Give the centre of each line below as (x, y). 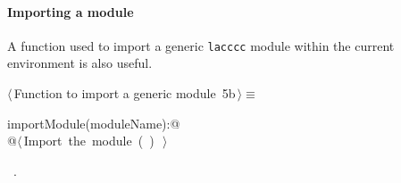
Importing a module (71, 11)
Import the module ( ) (89, 141)
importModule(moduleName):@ (94, 123)
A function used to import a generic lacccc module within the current (201, 45)
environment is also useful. (80, 63)
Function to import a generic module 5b (125, 93)
